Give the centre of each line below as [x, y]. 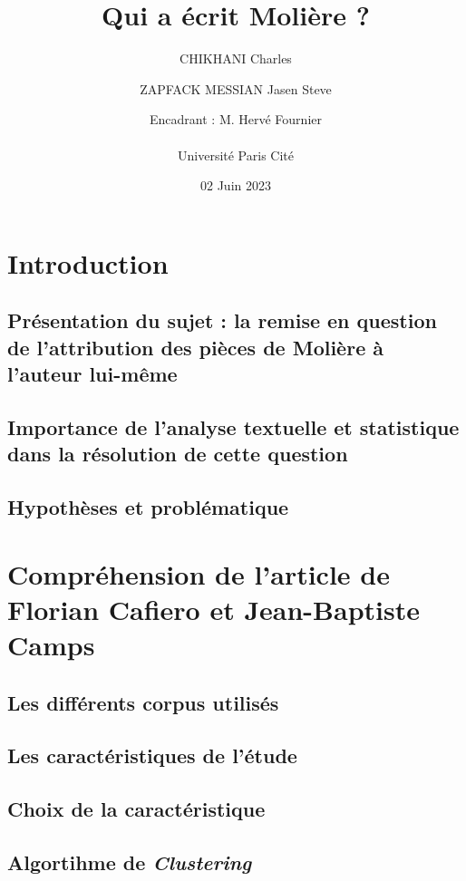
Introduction [88, 262]
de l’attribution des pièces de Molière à [195, 347]
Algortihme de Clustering [130, 862]
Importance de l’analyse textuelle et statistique [233, 426]
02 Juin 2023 [236, 185]
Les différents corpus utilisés [143, 702]
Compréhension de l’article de [199, 573]
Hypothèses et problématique [148, 507]
